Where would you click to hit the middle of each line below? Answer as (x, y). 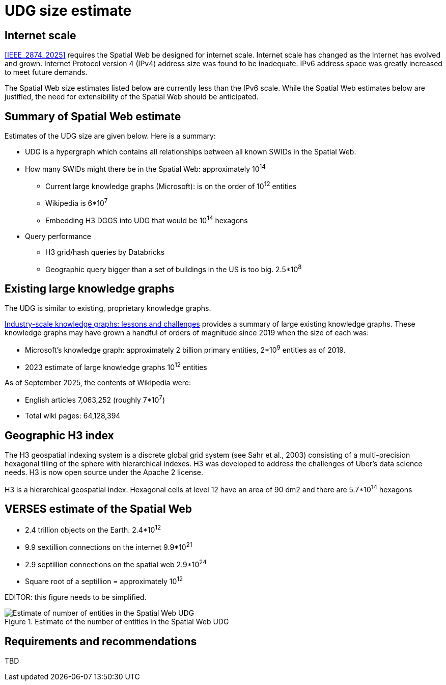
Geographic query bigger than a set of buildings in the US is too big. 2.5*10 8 (174, 268)
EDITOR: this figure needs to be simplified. (76, 597)
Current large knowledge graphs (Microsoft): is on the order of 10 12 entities (171, 185)
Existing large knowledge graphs (90, 288)
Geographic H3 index (59, 435)
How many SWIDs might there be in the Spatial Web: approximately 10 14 (145, 168)
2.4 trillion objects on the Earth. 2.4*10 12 (93, 529)
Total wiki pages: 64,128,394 (73, 416)
